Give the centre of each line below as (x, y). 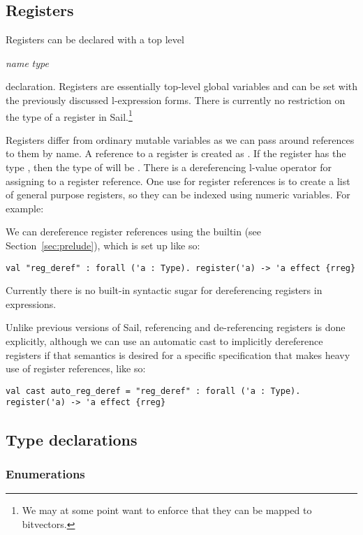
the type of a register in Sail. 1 (69, 115)
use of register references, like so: (76, 368)
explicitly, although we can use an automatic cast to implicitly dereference (164, 341)
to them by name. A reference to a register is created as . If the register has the (176, 153)
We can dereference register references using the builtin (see (134, 232)
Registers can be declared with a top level (95, 39)
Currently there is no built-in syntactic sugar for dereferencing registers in (164, 290)
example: (25, 208)
